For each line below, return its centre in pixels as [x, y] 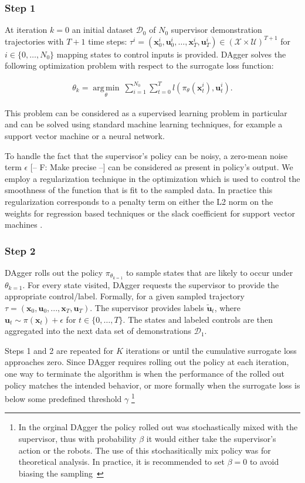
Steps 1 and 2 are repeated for [59, 350]
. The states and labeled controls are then [198, 319]
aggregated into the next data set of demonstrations [98, 331]
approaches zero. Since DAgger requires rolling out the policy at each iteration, [147, 362]
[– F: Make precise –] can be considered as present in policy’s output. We [162, 167]
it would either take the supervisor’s [211, 438]
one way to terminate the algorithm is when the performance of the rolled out [145, 373]
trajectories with [34, 41]
